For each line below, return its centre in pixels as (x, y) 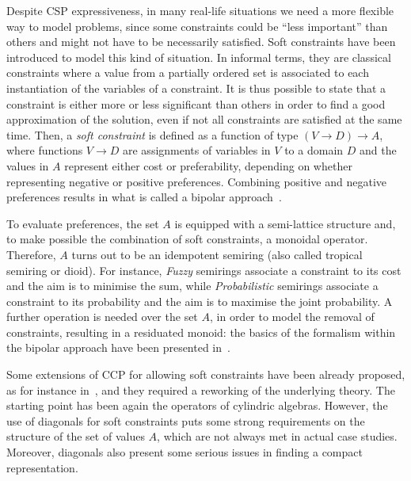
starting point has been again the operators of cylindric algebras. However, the (197, 405)
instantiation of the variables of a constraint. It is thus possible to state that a (196, 88)
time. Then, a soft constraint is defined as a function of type (152, 134)
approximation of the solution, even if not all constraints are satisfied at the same (204, 119)
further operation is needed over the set (102, 317)
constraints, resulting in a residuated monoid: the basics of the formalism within (201, 332)
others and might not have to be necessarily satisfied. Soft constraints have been (201, 42)
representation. (42, 467)
